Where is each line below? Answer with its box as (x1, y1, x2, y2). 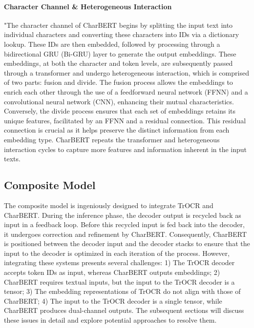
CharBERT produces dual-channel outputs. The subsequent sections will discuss (4, 305, 244, 315)
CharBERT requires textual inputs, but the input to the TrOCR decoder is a (4, 276, 235, 287)
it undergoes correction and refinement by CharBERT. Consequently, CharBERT (4, 229, 247, 239)
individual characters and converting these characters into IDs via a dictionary (4, 29, 239, 39)
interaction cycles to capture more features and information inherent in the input (4, 144, 247, 154)
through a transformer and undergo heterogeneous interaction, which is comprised (4, 67, 249, 77)
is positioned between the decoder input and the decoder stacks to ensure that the (4, 238, 250, 249)
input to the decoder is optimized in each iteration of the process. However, (4, 248, 230, 258)
